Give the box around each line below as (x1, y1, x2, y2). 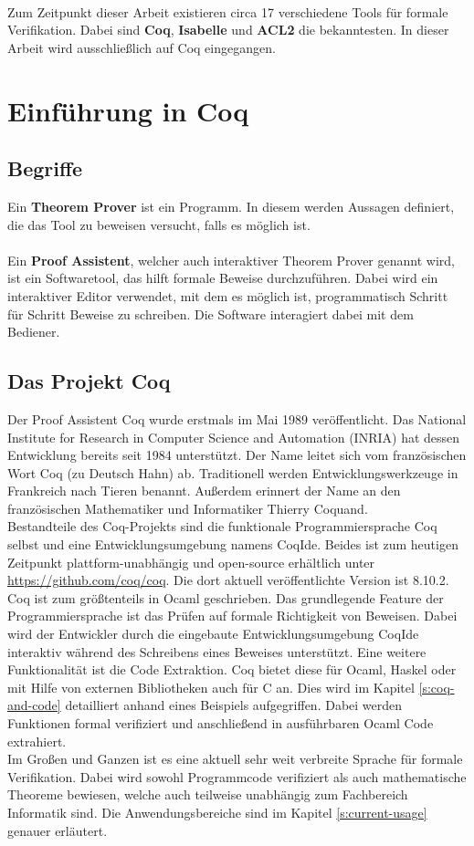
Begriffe (7, 154, 83, 183)
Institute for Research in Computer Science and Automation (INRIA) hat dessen (7, 427, 460, 446)
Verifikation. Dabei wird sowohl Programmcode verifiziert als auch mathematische (7, 767, 467, 786)
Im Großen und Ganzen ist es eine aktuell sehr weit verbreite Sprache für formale (7, 749, 463, 768)
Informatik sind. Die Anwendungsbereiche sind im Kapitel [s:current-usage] (7, 802, 427, 821)
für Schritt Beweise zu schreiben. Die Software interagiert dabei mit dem (7, 304, 414, 323)
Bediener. (7, 322, 60, 341)
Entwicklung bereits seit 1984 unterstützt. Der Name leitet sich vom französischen (7, 445, 467, 465)
